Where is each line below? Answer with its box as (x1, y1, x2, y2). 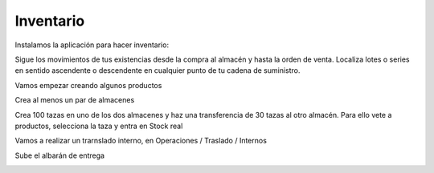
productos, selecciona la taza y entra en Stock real (14, 121, 183, 131)
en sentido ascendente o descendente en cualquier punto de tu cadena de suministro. (14, 66, 301, 75)
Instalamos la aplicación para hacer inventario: (14, 40, 169, 50)
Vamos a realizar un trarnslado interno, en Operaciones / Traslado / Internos (14, 136, 267, 146)
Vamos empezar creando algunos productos (14, 80, 162, 90)
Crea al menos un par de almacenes (14, 95, 135, 105)
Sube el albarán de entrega (14, 151, 104, 160)
